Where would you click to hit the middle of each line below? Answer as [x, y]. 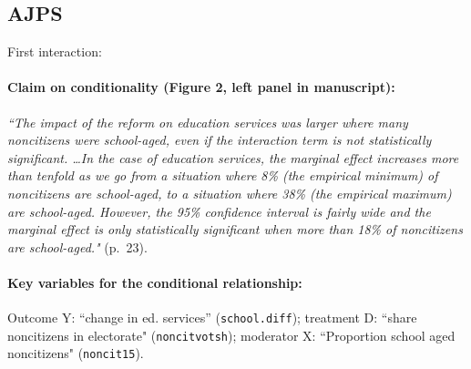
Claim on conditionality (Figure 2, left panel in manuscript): [201, 87]
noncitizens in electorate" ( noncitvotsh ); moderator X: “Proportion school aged [231, 335]
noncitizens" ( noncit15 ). [76, 353]
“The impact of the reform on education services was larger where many [208, 122]
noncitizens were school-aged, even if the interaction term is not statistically [220, 140]
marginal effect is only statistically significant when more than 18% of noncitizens [235, 229]
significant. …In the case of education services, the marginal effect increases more [233, 157]
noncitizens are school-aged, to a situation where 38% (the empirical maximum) [230, 193]
